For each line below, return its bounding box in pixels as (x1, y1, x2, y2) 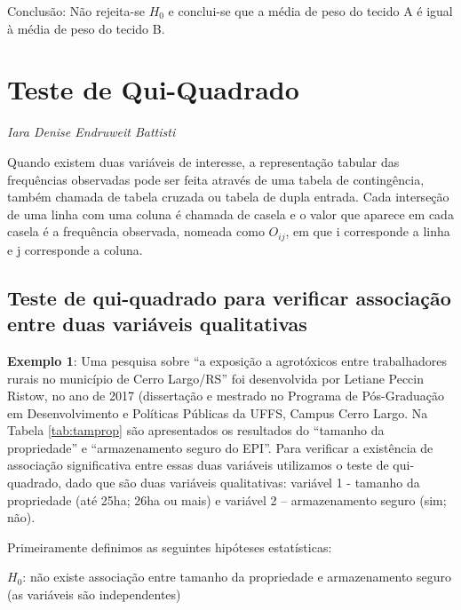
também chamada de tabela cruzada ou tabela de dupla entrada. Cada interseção (7, 187, 449, 206)
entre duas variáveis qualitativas (7, 310, 307, 337)
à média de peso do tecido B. (7, 19, 165, 37)
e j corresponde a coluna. (7, 240, 143, 258)
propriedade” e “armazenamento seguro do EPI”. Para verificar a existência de (7, 438, 433, 456)
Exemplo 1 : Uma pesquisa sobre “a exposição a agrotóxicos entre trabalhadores (7, 351, 447, 369)
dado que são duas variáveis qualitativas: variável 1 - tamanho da (65, 473, 420, 492)
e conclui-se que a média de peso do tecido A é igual (168, 2, 453, 20)
